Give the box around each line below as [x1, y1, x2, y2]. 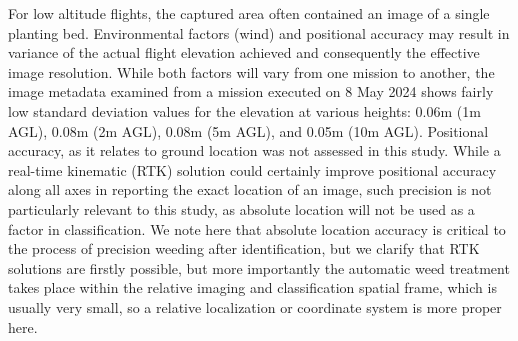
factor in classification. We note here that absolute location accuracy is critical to [8, 218, 506, 239]
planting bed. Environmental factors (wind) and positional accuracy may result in [8, 22, 510, 43]
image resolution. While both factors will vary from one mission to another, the [8, 61, 495, 82]
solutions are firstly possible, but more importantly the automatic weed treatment [8, 257, 510, 278]
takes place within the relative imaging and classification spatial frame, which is [8, 277, 497, 298]
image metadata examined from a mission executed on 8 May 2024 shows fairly [8, 81, 494, 102]
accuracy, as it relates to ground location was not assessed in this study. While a [8, 140, 501, 161]
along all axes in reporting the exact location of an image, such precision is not [8, 179, 492, 200]
